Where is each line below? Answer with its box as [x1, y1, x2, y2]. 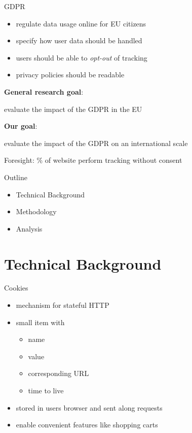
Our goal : [4, 121, 37, 131]
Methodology [16, 206, 57, 217]
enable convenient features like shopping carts [16, 419, 158, 430]
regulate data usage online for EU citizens [16, 18, 146, 28]
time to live [28, 385, 64, 395]
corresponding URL [28, 368, 89, 379]
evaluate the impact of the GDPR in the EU [4, 103, 142, 114]
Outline [4, 171, 27, 182]
